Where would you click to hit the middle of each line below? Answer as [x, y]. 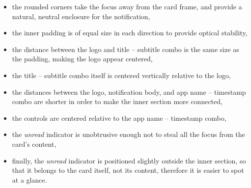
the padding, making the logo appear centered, [82, 59]
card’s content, [34, 144]
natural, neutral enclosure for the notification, [81, 16]
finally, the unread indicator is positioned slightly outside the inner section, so [129, 160]
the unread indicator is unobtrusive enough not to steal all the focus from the [128, 134]
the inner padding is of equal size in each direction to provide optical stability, [130, 33]
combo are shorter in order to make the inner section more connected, [117, 101]
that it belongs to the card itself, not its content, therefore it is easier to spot [128, 170]
